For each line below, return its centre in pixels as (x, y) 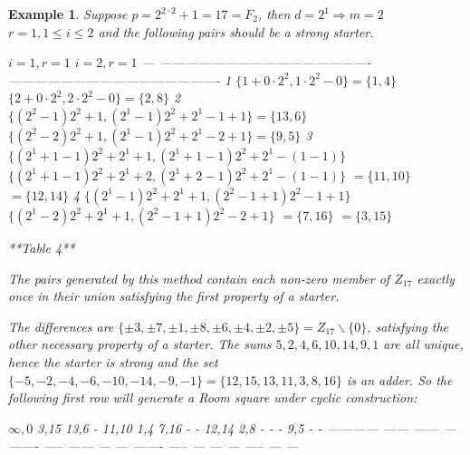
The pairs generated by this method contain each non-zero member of (199, 278)
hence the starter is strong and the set (113, 361)
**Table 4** (42, 247)
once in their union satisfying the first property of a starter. (174, 296)
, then (274, 14)
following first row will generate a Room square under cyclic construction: (213, 397)
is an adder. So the (399, 379)
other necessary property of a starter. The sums (140, 344)
